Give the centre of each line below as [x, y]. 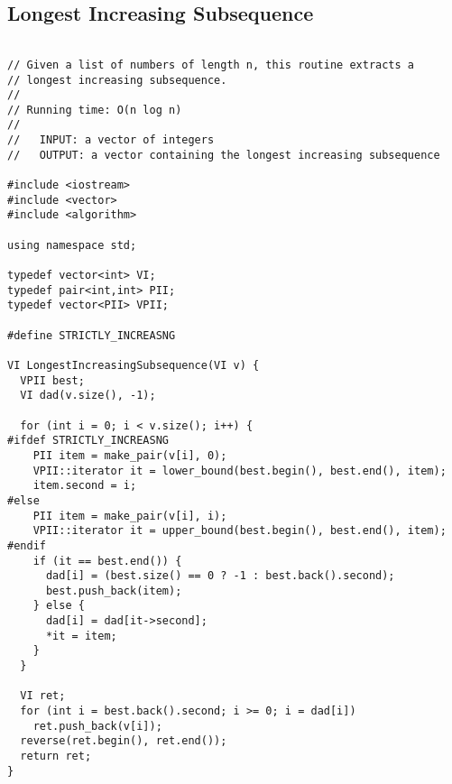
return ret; [56, 756]
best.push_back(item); [114, 590]
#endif [27, 545]
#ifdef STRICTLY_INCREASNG [88, 441]
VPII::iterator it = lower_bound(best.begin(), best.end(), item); [240, 470]
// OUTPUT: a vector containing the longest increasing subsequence [224, 155]
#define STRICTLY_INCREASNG [92, 335]
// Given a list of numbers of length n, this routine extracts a [211, 65]
